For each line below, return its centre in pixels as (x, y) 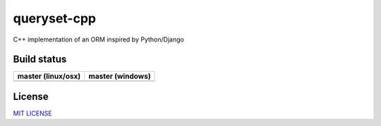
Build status (40, 59)
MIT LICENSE (32, 113)
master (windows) (120, 76)
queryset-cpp (55, 18)
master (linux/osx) (49, 76)
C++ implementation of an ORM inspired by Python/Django (99, 39)
